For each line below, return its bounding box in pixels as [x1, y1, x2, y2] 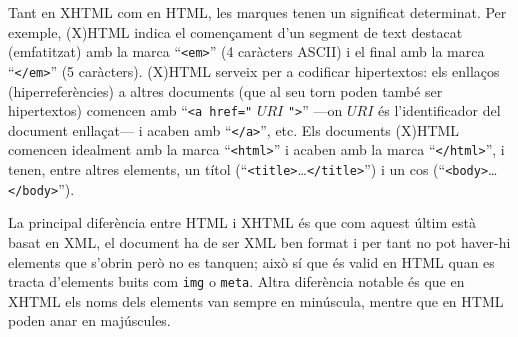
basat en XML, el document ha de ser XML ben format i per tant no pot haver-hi [8, 231, 511, 252]
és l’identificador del [378, 100, 501, 121]
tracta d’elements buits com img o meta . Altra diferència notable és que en [8, 271, 465, 292]
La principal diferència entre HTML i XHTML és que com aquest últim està [8, 212, 476, 233]
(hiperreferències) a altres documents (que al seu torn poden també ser [8, 80, 443, 101]
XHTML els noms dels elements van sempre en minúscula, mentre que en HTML [8, 290, 504, 311]
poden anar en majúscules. [8, 310, 171, 331]
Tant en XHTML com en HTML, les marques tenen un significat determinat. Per [8, 2, 507, 22]
